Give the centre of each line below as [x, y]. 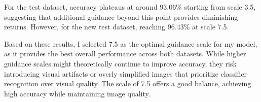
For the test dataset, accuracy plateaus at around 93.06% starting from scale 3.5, [130, 7]
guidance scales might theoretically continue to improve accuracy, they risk [120, 63]
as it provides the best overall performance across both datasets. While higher [125, 54]
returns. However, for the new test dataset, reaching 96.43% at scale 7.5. [117, 27]
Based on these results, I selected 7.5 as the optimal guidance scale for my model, [131, 43]
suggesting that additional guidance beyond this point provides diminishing [121, 16]
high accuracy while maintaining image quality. [77, 93]
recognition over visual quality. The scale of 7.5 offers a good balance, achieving [128, 83]
